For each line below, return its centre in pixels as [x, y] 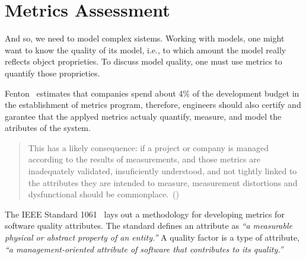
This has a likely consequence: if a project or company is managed [148, 147]
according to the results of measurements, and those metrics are [144, 159]
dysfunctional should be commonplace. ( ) [103, 194]
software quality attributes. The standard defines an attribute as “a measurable [149, 226]
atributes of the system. [48, 128]
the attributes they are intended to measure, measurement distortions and [163, 182]
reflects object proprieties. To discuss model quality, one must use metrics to [144, 61]
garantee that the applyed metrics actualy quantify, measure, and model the [143, 116]
